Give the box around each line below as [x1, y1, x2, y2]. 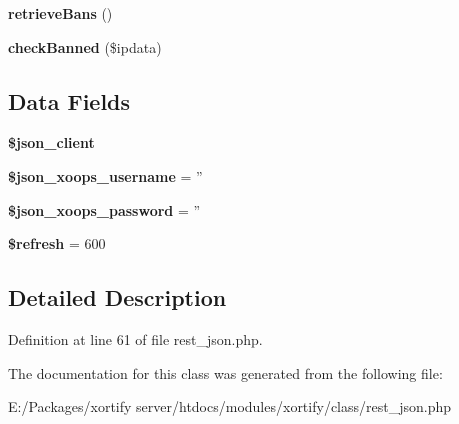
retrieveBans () [8, 3, 113, 23]
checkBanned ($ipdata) [8, 36, 162, 57]
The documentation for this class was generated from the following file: [8, 362, 443, 383]
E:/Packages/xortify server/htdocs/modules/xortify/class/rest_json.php [8, 396, 452, 417]
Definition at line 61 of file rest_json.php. [8, 328, 263, 349]
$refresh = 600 [8, 233, 106, 254]
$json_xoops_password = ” [8, 199, 201, 220]
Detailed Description [8, 282, 227, 313]
